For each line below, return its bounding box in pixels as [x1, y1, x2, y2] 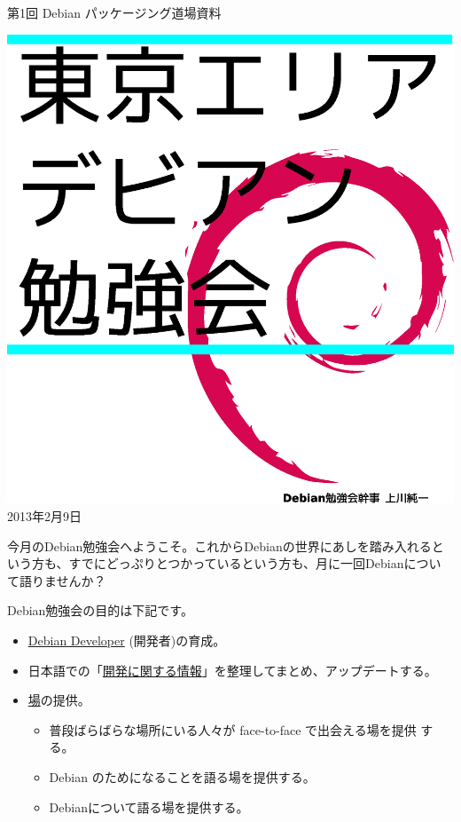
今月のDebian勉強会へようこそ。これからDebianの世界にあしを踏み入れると [7, 536, 444, 555]
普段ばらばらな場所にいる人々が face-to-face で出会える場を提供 [49, 720, 417, 739]
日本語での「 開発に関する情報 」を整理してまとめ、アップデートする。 [27, 660, 437, 679]
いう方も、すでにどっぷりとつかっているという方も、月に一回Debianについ [7, 554, 441, 573]
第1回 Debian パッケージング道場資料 [7, 4, 222, 21]
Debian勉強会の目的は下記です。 [7, 601, 193, 620]
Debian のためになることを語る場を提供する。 [49, 767, 316, 786]
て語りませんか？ [7, 571, 106, 589]
